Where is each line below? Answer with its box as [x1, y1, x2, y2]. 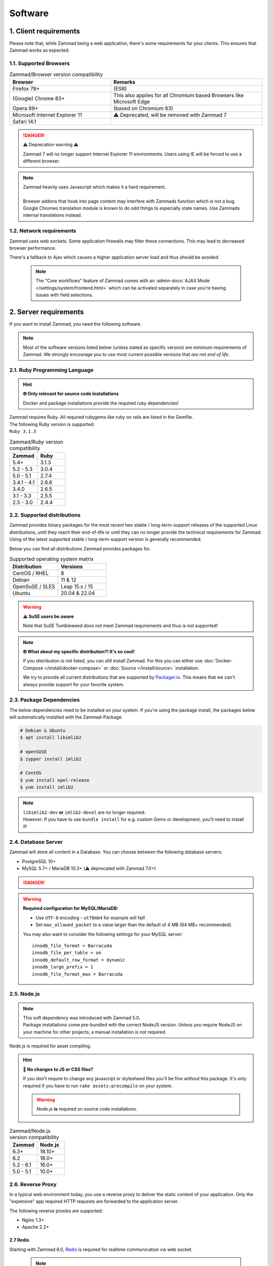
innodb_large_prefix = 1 [32, 964, 94, 970]
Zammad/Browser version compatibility [9, 71, 103, 78]
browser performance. [9, 245, 57, 251]
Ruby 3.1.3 [9, 428, 36, 434]
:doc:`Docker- [203, 658, 233, 664]
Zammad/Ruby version [9, 438, 63, 445]
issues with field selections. [35, 292, 94, 298]
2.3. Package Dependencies [9, 696, 80, 703]
